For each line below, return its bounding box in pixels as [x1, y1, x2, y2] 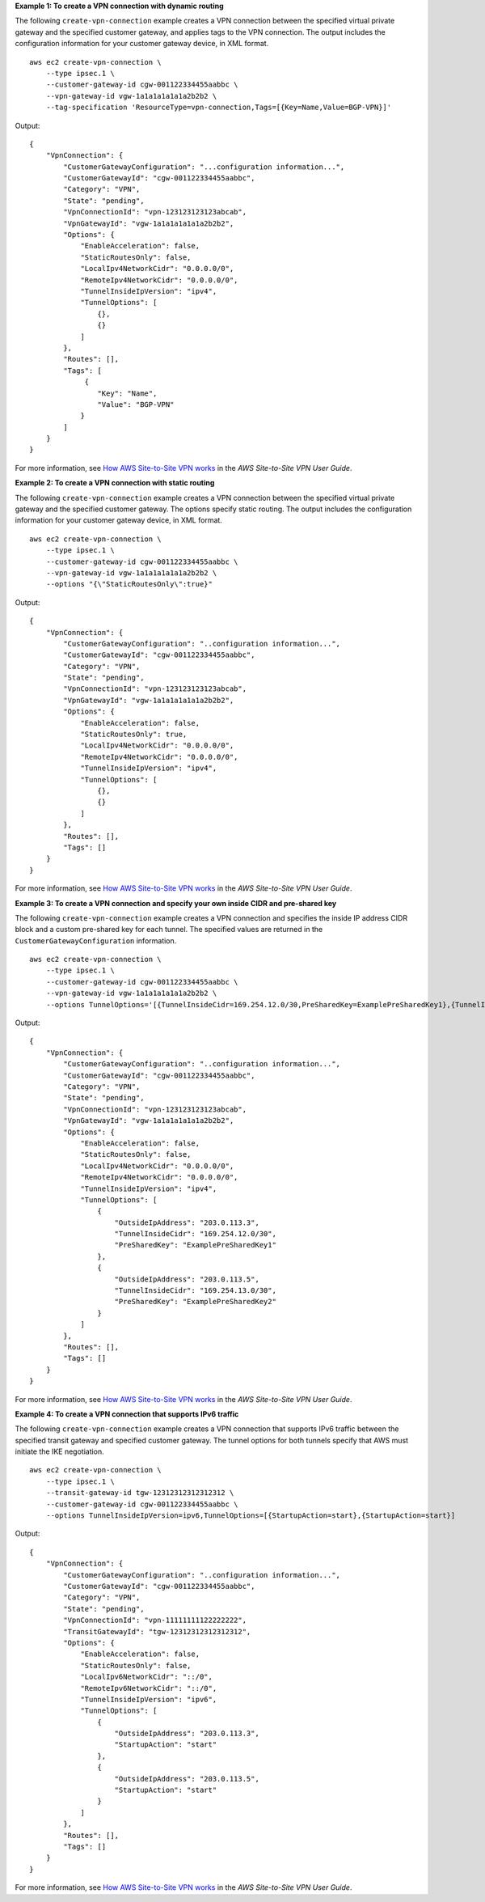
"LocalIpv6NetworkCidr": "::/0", [80, 1672, 213, 1682]
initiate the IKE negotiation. [15, 1447, 104, 1456]
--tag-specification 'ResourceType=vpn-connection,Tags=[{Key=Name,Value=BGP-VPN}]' [45, 103, 392, 112]
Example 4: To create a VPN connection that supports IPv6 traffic [15, 1408, 239, 1419]
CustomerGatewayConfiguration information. [15, 935, 177, 946]
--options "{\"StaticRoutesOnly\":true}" [45, 579, 213, 589]
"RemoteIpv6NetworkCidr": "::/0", [80, 1684, 217, 1692]
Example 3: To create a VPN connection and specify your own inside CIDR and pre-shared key [15, 898, 337, 908]
